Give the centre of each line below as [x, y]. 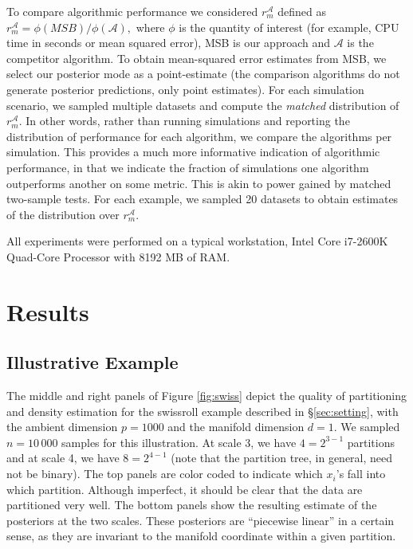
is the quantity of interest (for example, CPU [289, 27]
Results [48, 311]
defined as [302, 11]
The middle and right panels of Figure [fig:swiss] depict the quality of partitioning [206, 396]
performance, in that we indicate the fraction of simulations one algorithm [188, 167]
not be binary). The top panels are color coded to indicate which [165, 474]
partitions [371, 442]
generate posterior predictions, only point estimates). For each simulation [185, 89]
